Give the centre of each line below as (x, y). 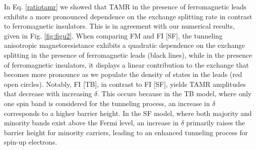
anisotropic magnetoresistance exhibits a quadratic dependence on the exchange (125, 45)
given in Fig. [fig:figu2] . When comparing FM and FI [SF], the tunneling (113, 35)
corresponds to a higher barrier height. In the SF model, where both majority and (128, 113)
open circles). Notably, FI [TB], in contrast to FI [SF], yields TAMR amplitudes (125, 84)
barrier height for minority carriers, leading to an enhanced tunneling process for (126, 132)
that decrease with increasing (48, 94)
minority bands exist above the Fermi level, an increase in (91, 123)
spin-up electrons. (31, 142)
